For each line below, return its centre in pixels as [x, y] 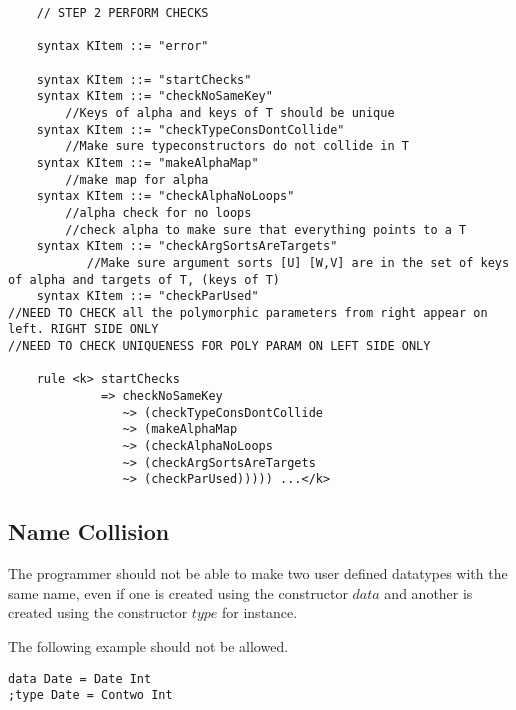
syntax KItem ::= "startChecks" [144, 79]
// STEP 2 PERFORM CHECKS [122, 13]
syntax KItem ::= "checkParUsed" [147, 296]
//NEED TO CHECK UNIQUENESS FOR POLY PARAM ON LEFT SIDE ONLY [219, 346]
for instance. [260, 612]
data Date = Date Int [80, 678]
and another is [428, 592]
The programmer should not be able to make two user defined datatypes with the [258, 573]
